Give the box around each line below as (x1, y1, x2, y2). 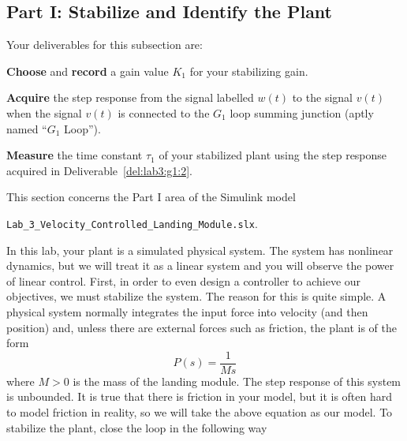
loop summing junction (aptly (230, 104, 374, 121)
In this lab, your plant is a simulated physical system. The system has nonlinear (6, 241, 394, 258)
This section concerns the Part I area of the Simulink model (6, 189, 296, 205)
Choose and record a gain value (6, 62, 169, 79)
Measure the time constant (6, 147, 143, 163)
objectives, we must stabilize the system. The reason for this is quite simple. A (6, 288, 386, 305)
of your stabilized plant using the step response (159, 147, 387, 163)
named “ (6, 120, 47, 136)
